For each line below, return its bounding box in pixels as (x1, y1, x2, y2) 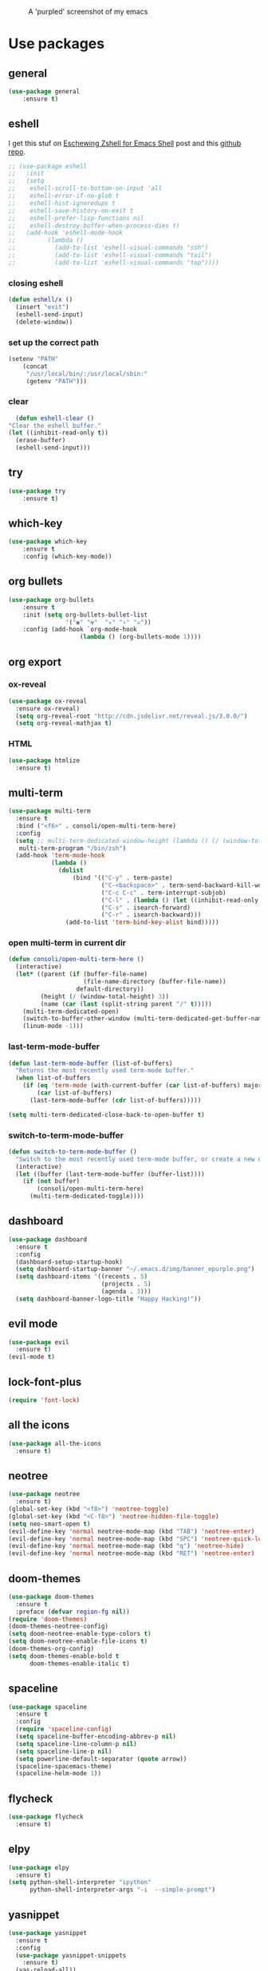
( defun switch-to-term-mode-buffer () (8, 1147, 137, 1156)
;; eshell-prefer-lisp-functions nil (8, 214, 145, 222)
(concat (22, 362, 48, 370)
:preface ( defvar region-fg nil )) (15, 1608, 130, 1616)
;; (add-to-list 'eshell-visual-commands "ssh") (8, 243, 209, 252)
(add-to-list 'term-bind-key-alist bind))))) (65, 918, 219, 927)
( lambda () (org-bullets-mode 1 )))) (79, 633, 202, 641)
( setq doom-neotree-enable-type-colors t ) (8, 1630, 152, 1638)
